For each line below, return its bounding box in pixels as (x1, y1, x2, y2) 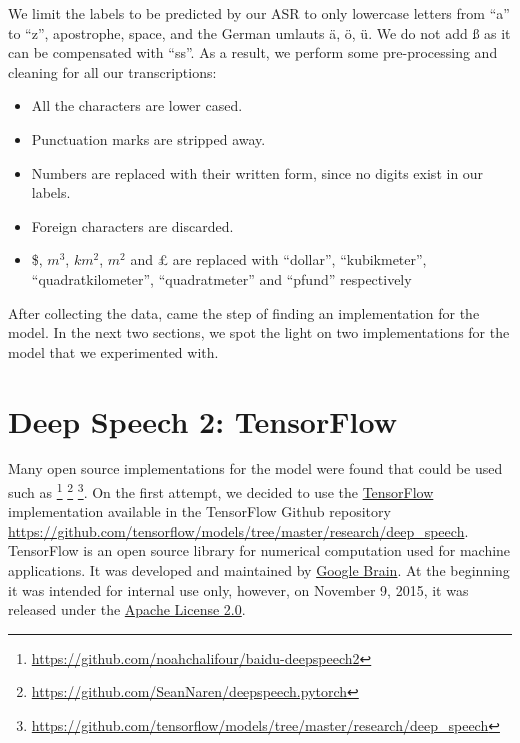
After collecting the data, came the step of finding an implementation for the (8, 302, 480, 323)
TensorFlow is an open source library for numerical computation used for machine (8, 540, 511, 561)
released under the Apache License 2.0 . (8, 599, 246, 620)
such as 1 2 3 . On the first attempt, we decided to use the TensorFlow (8, 479, 434, 502)
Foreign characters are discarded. (31, 215, 234, 236)
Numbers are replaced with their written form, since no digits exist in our (31, 162, 484, 183)
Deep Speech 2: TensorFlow (8, 400, 397, 441)
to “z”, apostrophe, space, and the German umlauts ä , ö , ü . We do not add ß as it (8, 22, 511, 43)
